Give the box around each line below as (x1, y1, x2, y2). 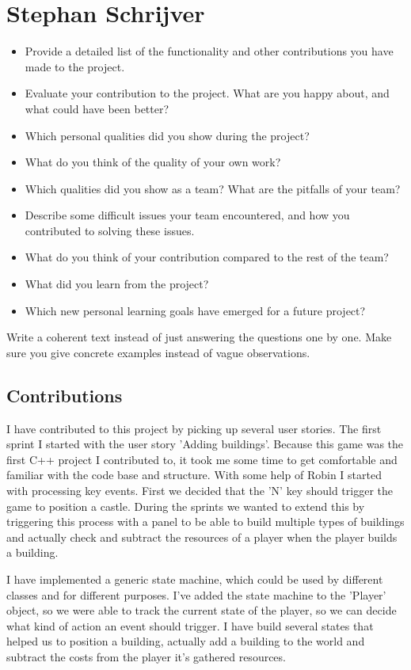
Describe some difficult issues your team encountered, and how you (25, 207, 350, 223)
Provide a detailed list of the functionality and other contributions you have (25, 43, 394, 59)
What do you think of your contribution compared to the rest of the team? (25, 249, 389, 265)
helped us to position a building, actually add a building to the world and (6, 633, 365, 649)
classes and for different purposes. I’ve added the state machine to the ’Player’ (6, 586, 386, 603)
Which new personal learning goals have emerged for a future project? (25, 302, 366, 318)
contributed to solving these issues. (25, 222, 195, 238)
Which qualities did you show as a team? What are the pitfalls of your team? (25, 180, 401, 196)
